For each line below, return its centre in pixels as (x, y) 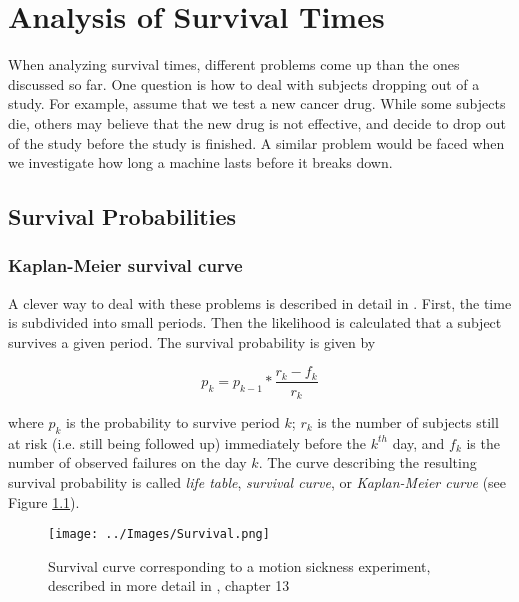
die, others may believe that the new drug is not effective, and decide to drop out (257, 122)
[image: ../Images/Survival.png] (159, 534)
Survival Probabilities (122, 216)
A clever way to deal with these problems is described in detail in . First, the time (260, 302)
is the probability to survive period (173, 421)
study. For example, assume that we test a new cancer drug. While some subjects (257, 103)
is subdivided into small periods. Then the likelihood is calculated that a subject (255, 322)
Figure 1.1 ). (44, 501)
